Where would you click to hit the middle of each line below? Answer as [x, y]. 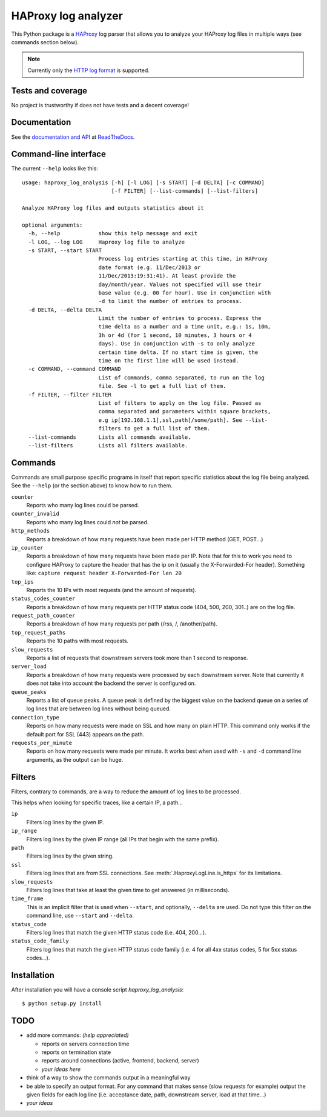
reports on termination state [76, 1052]
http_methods [31, 531]
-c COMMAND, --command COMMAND [74, 369]
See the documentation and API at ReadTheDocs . [73, 137]
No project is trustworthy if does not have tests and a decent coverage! [100, 105]
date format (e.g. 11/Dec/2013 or [150, 267]
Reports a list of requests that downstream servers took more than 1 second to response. [137, 658]
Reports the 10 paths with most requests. [78, 641]
